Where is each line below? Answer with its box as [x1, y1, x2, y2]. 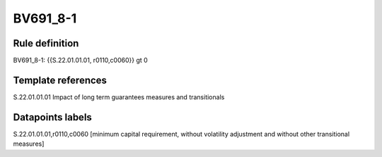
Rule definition [13, 37, 79, 49]
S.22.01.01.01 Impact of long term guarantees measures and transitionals [13, 92, 225, 101]
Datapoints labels [13, 111, 92, 123]
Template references [13, 74, 108, 86]
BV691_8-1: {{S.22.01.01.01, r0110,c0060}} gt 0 [13, 56, 148, 65]
